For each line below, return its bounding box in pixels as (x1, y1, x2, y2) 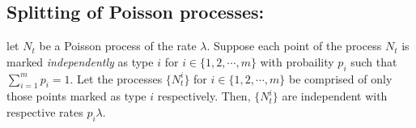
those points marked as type (6, 87, 146, 105)
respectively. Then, (157, 87, 251, 105)
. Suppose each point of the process (206, 37, 382, 54)
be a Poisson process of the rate (39, 37, 197, 54)
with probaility (260, 53, 334, 70)
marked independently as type (6, 53, 154, 70)
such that (350, 53, 397, 70)
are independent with (282, 87, 388, 105)
